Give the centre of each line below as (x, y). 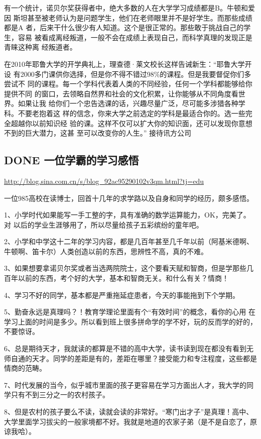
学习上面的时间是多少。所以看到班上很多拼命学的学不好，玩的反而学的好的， (130, 321)
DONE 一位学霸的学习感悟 (72, 160)
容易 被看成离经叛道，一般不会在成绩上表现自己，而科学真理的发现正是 (135, 37)
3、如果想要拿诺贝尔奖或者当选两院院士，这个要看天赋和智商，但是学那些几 (129, 268)
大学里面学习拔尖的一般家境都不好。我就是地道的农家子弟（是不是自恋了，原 (130, 421)
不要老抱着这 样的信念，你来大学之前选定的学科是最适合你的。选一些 (132, 113)
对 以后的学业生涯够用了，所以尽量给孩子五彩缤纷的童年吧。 (104, 224)
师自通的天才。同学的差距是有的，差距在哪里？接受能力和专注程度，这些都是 (130, 358)
